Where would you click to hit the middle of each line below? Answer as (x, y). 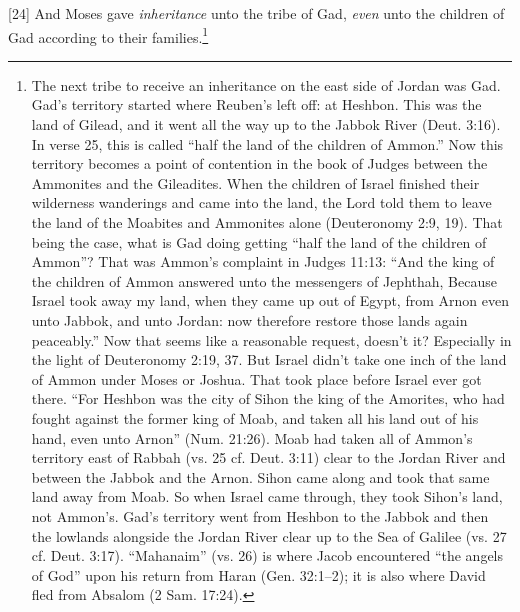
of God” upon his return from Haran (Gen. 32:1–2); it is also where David (258, 574)
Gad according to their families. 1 (108, 35)
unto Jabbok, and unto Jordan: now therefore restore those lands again (249, 319)
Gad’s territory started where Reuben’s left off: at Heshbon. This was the (256, 104)
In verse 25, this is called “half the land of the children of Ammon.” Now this (267, 143)
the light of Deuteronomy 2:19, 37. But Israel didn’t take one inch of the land (269, 359)
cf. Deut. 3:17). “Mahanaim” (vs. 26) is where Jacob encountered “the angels (267, 555)
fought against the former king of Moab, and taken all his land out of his (255, 417)
